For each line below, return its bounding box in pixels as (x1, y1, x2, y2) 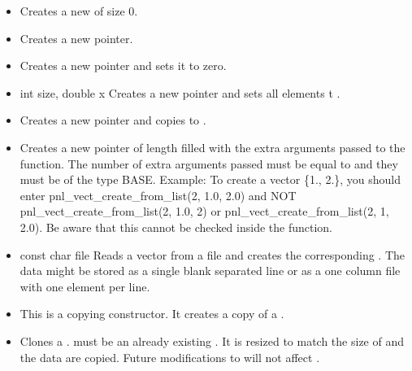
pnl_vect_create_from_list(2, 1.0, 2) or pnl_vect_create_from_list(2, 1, (20, 203, 389, 220)
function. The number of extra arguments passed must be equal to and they (20, 155, 398, 172)
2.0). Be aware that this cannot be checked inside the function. (20, 218, 332, 235)
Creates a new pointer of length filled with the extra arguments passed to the (20, 138, 405, 155)
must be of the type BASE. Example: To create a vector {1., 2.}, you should (20, 171, 401, 188)
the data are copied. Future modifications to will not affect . (20, 348, 320, 365)
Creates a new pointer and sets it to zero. (20, 57, 227, 74)
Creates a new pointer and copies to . (20, 111, 206, 129)
